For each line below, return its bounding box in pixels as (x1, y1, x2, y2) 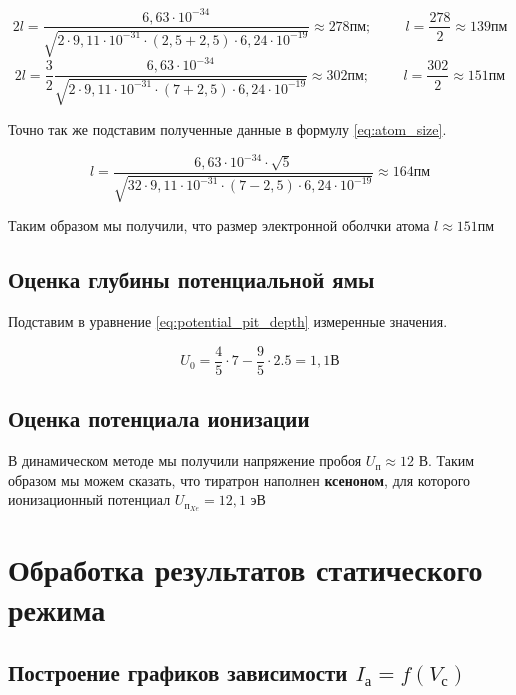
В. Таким (418, 450, 475, 471)
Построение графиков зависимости (8, 657, 348, 688)
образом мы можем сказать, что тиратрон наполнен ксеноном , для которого (8, 469, 471, 490)
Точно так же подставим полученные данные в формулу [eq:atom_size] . (8, 118, 447, 139)
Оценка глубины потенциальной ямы (8, 264, 375, 295)
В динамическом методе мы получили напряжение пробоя (8, 450, 362, 471)
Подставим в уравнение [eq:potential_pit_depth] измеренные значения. (8, 311, 448, 332)
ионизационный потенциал (8, 489, 171, 510)
